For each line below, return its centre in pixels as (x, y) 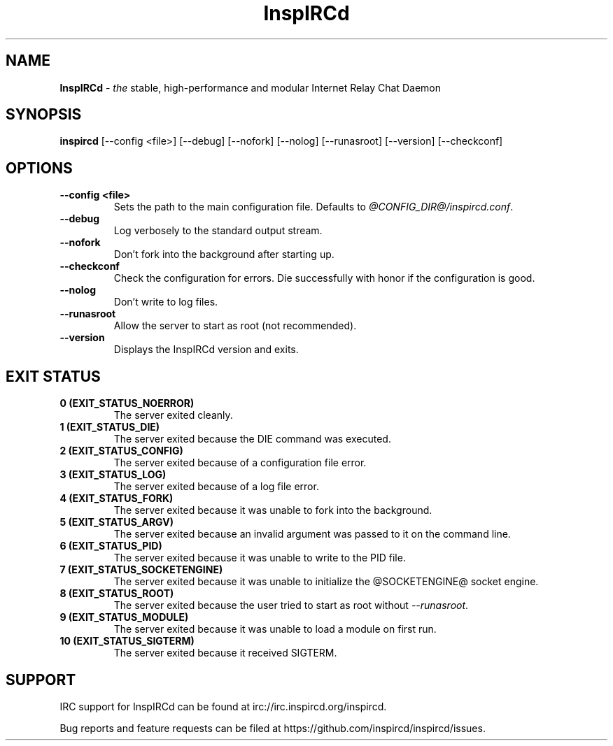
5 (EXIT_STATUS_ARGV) (117, 522)
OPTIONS (39, 168)
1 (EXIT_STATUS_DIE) (110, 427)
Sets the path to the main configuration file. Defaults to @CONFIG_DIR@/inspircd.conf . (313, 207)
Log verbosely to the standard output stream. (218, 231)
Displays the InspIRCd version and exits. (206, 350)
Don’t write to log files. (166, 302)
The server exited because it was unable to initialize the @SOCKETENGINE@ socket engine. (326, 582)
